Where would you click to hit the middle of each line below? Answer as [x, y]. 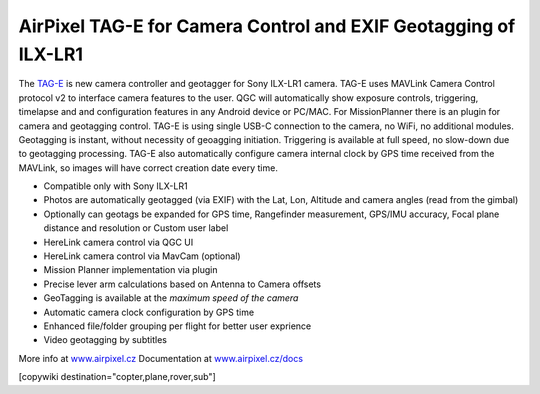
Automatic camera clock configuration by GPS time [149, 312]
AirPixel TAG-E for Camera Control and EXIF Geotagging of [267, 26]
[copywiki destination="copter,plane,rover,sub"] [117, 377]
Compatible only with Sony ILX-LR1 [116, 186]
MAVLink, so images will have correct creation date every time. [148, 167]
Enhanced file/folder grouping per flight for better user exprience [177, 326]
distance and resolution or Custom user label [136, 228]
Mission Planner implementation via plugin [131, 270]
